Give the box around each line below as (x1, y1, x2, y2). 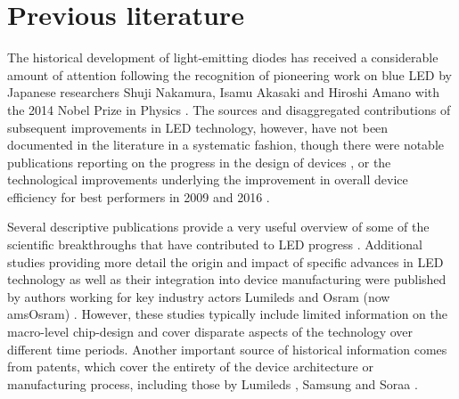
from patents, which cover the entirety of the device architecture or (7, 357, 373, 376)
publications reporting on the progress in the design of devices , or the (7, 152, 391, 171)
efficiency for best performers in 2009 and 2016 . (7, 187, 270, 206)
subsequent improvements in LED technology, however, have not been (7, 118, 389, 136)
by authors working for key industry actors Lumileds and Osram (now (7, 287, 390, 305)
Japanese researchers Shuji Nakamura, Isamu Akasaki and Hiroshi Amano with (7, 83, 440, 102)
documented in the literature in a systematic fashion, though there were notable (7, 135, 444, 154)
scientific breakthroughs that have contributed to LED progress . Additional (7, 235, 422, 254)
